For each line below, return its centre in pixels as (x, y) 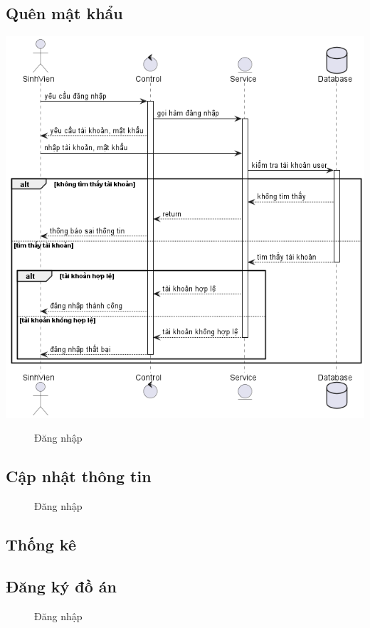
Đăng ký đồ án (62, 586)
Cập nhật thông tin (79, 476)
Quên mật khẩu (64, 13)
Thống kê (41, 544)
